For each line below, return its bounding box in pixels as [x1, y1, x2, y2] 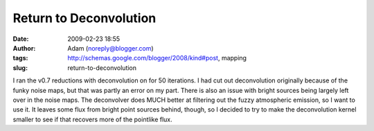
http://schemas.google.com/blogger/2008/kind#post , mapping [67, 54, 247, 62]
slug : [12, 63, 28, 72]
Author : [12, 44, 36, 52]
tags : [12, 54, 28, 62]
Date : [12, 35, 29, 43]
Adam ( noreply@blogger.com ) [67, 44, 154, 52]
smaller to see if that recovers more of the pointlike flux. [12, 115, 172, 123]
